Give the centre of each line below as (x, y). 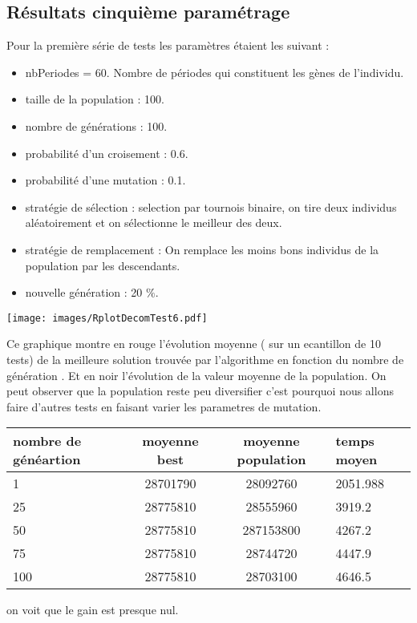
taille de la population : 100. (95, 99)
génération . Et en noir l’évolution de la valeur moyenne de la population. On (196, 375)
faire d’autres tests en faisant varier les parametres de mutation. (164, 406)
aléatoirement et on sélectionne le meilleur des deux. (154, 222)
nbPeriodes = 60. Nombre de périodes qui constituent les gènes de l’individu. (215, 72)
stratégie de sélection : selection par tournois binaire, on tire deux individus (211, 206)
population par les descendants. (103, 265)
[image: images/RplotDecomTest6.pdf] (107, 318)
